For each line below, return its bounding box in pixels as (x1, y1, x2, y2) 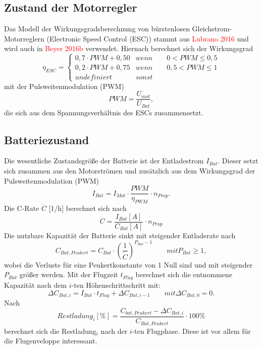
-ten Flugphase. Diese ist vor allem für (132, 325, 251, 336)
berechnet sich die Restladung (4, 325, 96, 336)
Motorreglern (4, 33, 44, 43)
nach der (100, 325, 128, 336)
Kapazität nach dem (4, 279, 67, 290)
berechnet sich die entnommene (135, 269, 232, 280)
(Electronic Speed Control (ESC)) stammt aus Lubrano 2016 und (46, 33, 249, 43)
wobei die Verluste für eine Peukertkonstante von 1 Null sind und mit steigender (4, 259, 253, 270)
